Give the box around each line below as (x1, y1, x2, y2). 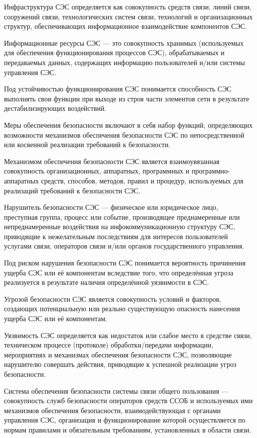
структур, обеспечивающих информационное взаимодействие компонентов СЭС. (4, 21, 247, 31)
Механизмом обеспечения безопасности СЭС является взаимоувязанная (4, 156, 220, 166)
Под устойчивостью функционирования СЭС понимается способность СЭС (4, 84, 232, 94)
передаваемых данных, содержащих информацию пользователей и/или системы (4, 57, 245, 67)
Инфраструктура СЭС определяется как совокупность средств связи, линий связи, (4, 1, 252, 11)
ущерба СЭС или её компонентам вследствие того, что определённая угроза (4, 267, 234, 277)
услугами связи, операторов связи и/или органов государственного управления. (4, 241, 245, 251)
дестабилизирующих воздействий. (4, 103, 107, 113)
